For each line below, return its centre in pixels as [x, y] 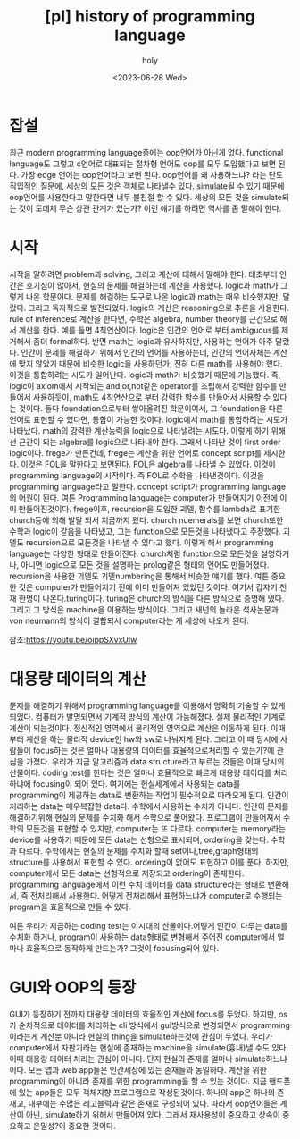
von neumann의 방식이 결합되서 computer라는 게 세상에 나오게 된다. [129, 620]
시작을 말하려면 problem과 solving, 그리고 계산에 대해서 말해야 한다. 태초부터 [144, 274]
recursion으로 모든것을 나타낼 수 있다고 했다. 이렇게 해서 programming [150, 542]
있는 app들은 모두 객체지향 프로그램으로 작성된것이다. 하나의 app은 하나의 [146, 1092]
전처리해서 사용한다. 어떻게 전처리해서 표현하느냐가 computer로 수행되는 [156, 895]
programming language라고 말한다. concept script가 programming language [148, 486]
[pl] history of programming [150, 17]
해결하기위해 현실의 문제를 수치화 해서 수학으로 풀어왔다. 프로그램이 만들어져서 [145, 817]
